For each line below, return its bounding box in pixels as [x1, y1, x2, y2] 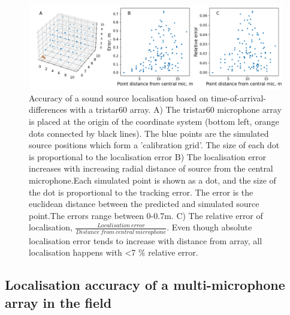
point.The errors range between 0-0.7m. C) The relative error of [29, 209, 263, 221]
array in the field [5, 293, 112, 311]
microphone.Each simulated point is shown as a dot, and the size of [29, 173, 276, 186]
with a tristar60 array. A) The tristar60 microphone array [70, 103, 282, 116]
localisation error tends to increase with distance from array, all [29, 234, 262, 247]
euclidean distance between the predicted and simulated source [29, 197, 259, 210]
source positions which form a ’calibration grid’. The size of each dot [29, 139, 280, 151]
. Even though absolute [167, 221, 252, 233]
